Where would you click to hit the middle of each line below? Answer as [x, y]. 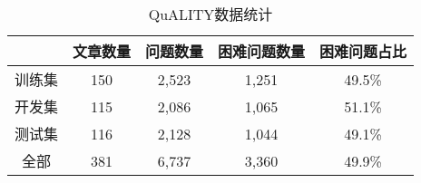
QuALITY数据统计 [210, 14]
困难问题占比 [363, 51]
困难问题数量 [262, 51]
